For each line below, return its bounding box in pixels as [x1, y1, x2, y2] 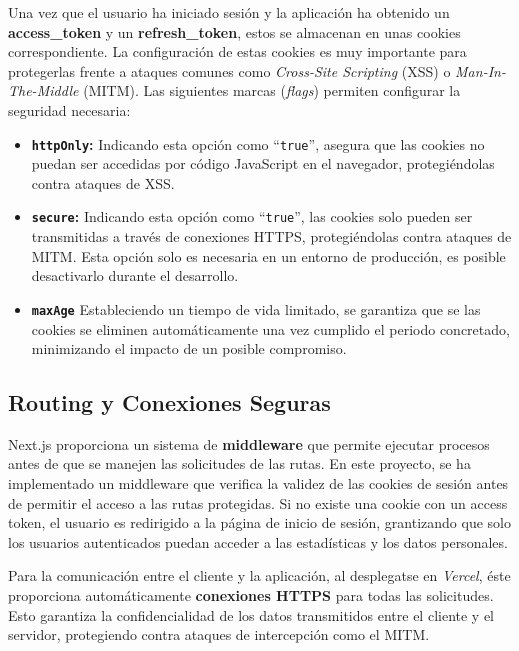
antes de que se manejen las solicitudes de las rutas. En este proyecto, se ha [8, 453, 471, 474]
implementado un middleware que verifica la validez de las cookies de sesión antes [8, 473, 509, 494]
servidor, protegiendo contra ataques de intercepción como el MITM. [8, 624, 430, 645]
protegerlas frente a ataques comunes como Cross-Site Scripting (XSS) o [8, 60, 451, 81]
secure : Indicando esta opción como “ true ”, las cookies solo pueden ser [31, 206, 473, 227]
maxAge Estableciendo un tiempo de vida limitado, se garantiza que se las [31, 298, 481, 319]
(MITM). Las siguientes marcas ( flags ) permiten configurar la [83, 80, 461, 101]
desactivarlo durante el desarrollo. [31, 265, 239, 286]
